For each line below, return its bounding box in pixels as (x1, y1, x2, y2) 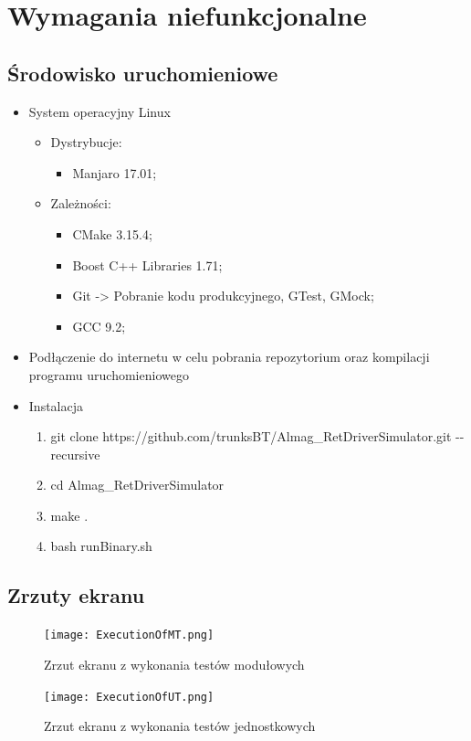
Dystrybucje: (50, 132, 122, 152)
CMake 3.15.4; (72, 224, 152, 243)
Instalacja (28, 396, 83, 415)
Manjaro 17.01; (72, 163, 157, 182)
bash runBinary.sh (50, 536, 152, 556)
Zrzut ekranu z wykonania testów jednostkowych (44, 716, 316, 736)
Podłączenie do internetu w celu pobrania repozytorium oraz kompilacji (28, 347, 430, 366)
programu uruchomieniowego (28, 365, 189, 384)
